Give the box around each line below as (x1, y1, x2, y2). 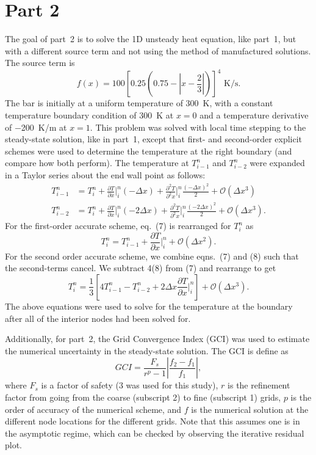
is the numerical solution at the (191, 402, 309, 415)
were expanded (250, 156, 305, 169)
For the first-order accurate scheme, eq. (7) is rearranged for (5, 219, 231, 232)
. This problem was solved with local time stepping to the (90, 120, 306, 133)
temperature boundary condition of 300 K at (5, 109, 174, 121)
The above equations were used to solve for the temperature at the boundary (5, 299, 293, 312)
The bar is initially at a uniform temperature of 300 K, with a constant (5, 96, 273, 109)
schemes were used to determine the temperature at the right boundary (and (5, 144, 292, 157)
